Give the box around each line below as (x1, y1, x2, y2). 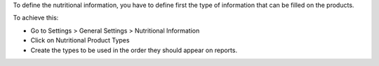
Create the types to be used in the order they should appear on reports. (30, 46, 238, 54)
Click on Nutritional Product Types (30, 36, 130, 44)
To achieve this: (13, 14, 59, 22)
